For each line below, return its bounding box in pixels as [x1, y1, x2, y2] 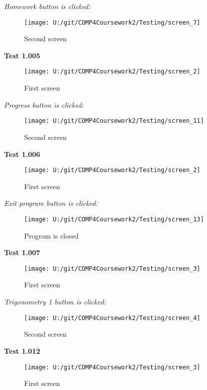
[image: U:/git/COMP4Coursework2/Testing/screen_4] [24, 314, 200, 322]
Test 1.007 [4, 247, 40, 258]
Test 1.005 [4, 50, 40, 60]
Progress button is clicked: [4, 99, 84, 110]
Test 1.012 [4, 345, 40, 356]
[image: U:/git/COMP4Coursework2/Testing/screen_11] [24, 117, 204, 125]
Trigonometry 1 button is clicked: [4, 296, 106, 307]
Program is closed [24, 230, 79, 241]
